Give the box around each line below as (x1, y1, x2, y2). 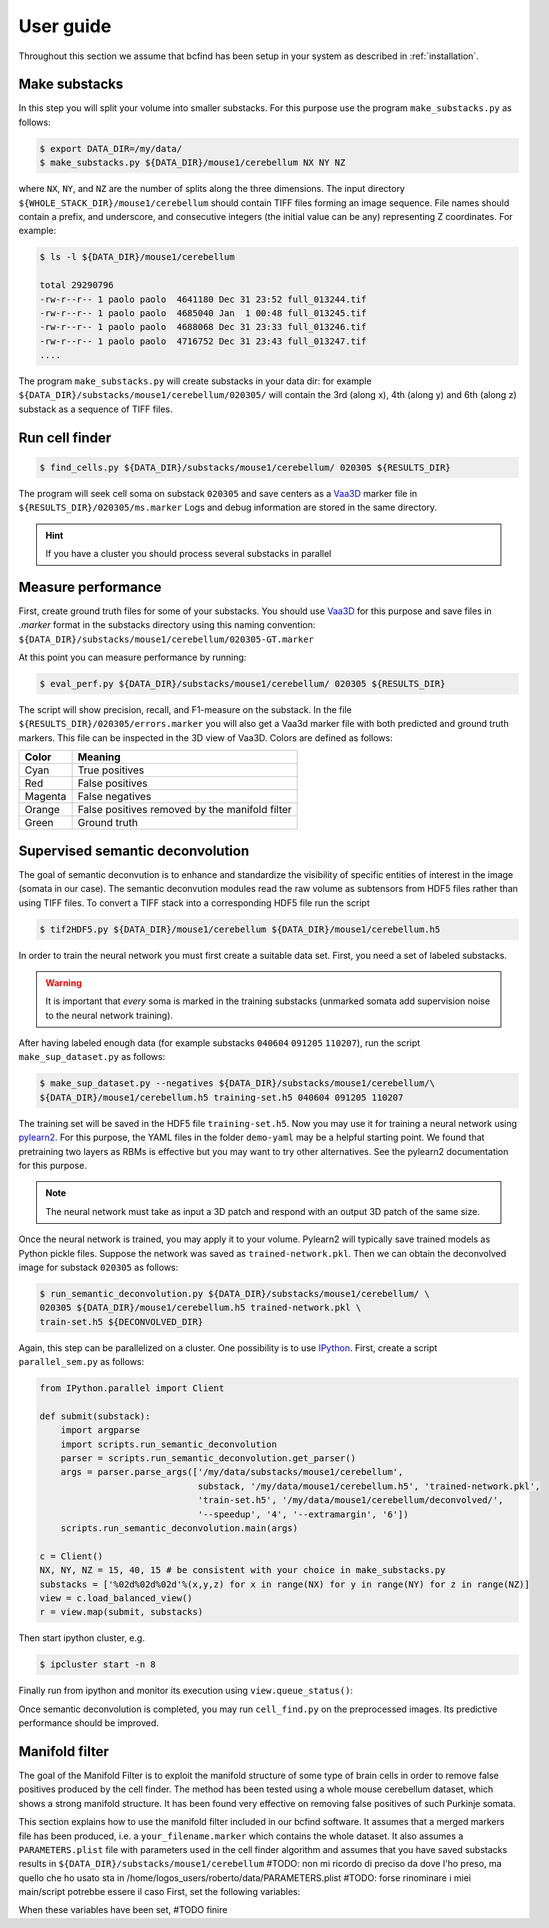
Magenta (24, 790, 67, 804)
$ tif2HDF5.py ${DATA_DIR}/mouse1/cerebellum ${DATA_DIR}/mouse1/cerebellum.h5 (39, 923, 441, 935)
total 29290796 (39, 280, 114, 291)
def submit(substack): (39, 1410, 151, 1422)
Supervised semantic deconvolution (18, 842, 250, 859)
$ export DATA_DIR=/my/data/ (39, 143, 183, 154)
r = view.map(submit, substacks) (39, 1606, 204, 1618)
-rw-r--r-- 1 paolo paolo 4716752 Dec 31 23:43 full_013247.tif (39, 335, 367, 347)
